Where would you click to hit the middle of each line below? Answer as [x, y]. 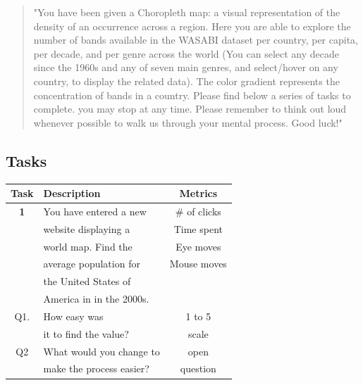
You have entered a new [95, 211]
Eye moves [198, 246]
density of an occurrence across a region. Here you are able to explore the [192, 26]
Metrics [198, 193]
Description [72, 193]
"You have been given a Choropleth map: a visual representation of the [187, 12]
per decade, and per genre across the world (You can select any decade [186, 53]
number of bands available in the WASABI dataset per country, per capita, [196, 40]
